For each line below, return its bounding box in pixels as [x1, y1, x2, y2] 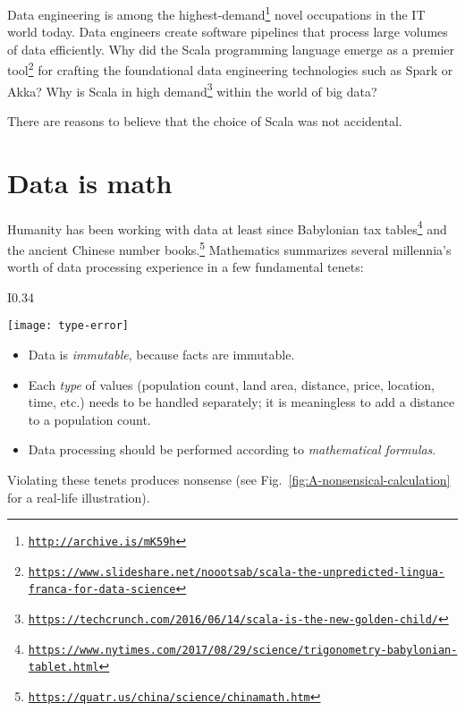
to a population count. [28, 410, 151, 428]
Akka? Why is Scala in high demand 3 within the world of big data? [7, 79, 377, 100]
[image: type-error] [7, 319, 130, 333]
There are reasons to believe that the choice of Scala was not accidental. [7, 111, 402, 130]
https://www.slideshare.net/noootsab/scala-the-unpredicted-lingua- [28, 565, 445, 579]
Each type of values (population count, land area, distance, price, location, [28, 375, 435, 394]
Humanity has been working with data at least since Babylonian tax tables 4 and [7, 216, 447, 238]
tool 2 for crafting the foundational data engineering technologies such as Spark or [7, 58, 453, 80]
